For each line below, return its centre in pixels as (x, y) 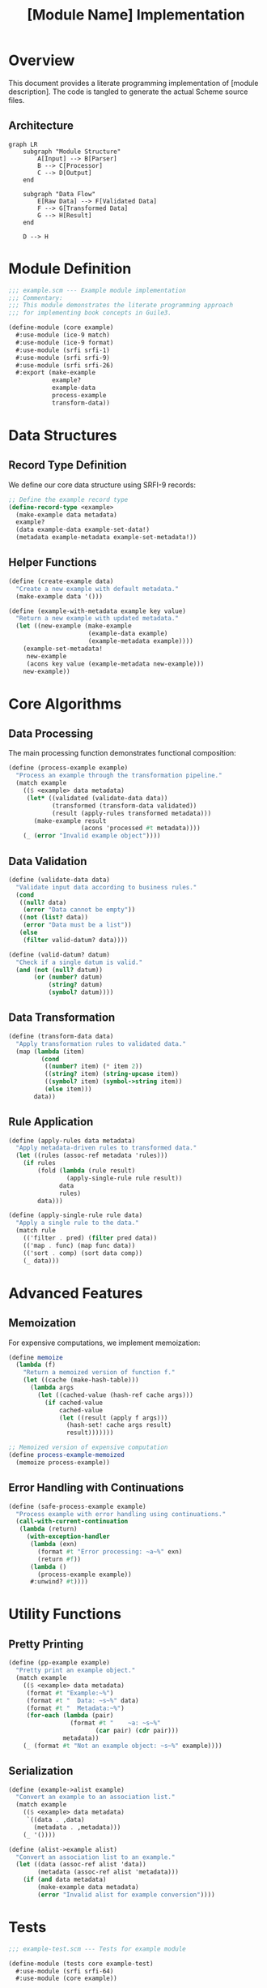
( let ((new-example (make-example (74, 626)
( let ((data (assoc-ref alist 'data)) (81, 1865)
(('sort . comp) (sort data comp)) (83, 1253)
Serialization (41, 1771)
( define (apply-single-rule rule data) (76, 1215)
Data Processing (51, 733)
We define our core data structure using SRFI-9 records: (102, 485)
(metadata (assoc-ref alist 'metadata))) (108, 1872)
